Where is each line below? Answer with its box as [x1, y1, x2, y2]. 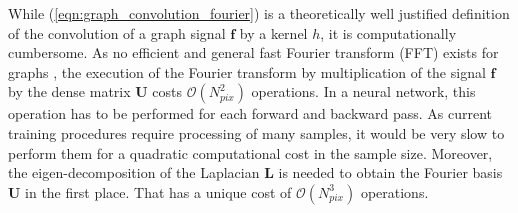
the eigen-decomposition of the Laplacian [8, 162, 260, 183]
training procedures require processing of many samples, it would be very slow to [8, 122, 505, 143]
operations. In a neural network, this [251, 81, 476, 102]
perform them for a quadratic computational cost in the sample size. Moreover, [8, 142, 493, 163]
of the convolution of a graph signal [8, 22, 226, 43]
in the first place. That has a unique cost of [25, 181, 292, 202]
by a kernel [239, 22, 308, 43]
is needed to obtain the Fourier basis [278, 162, 503, 183]
